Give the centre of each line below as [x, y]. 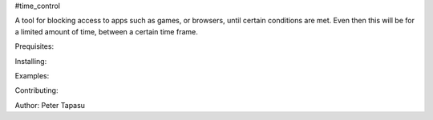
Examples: [32, 75]
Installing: [31, 61]
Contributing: [36, 90]
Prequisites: [34, 46]
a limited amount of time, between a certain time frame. [106, 31]
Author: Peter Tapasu [50, 105]
